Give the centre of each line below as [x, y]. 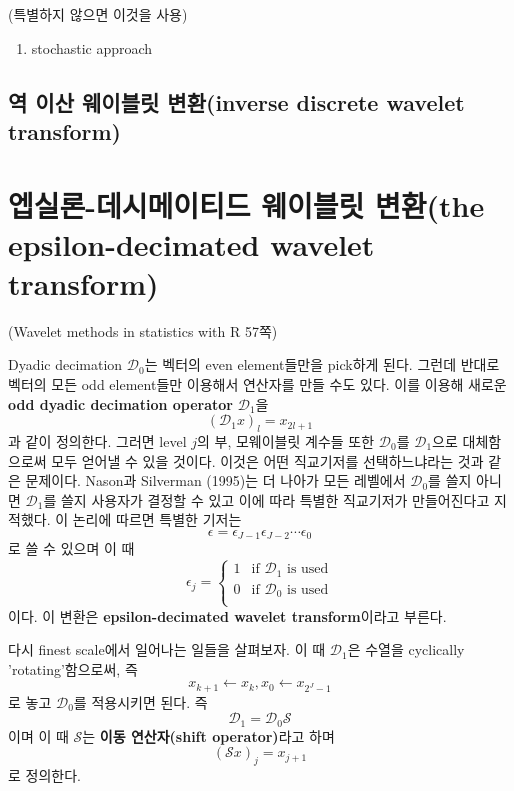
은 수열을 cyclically [406, 649]
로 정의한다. [44, 775]
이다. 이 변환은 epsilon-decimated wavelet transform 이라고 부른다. [227, 615]
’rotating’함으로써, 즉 [73, 668]
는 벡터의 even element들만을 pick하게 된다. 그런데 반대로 [322, 364]
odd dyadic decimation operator [120, 403]
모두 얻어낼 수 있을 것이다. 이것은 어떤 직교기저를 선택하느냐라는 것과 [267, 460]
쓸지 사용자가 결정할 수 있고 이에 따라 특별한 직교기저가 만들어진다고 [275, 499]
